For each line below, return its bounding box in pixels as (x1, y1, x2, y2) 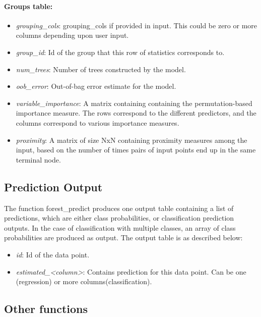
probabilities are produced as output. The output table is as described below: (4, 232, 243, 243)
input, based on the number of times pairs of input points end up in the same (16, 144, 256, 155)
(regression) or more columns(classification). (16, 276, 152, 287)
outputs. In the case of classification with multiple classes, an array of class (4, 222, 236, 233)
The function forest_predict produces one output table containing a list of (4, 202, 234, 213)
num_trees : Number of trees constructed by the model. (16, 64, 186, 74)
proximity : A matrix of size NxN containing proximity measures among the (16, 134, 247, 145)
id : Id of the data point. (16, 249, 90, 259)
